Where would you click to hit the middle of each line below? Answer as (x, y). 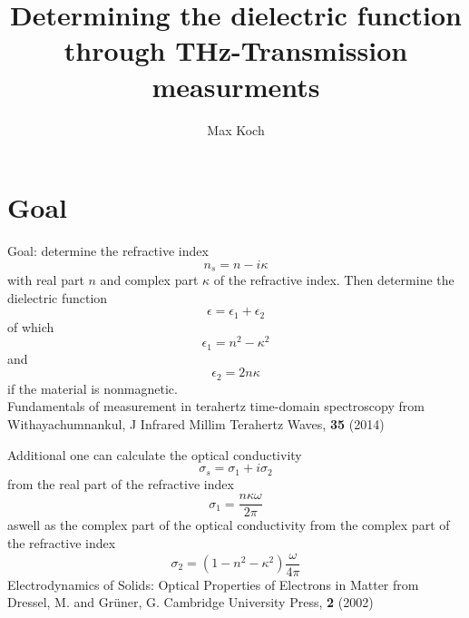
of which (31, 326)
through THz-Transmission (236, 50)
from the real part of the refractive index (121, 483)
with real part (46, 280)
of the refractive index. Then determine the (334, 280)
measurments (236, 86)
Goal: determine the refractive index (108, 251)
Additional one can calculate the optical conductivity (155, 454)
